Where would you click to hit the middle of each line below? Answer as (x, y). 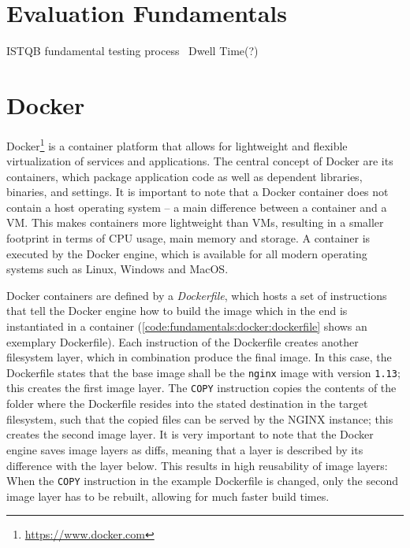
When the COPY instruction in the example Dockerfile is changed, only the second (202, 481)
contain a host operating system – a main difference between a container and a (197, 207)
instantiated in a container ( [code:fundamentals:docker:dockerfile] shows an (187, 326)
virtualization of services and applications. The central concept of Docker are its (200, 161)
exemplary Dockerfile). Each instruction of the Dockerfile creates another (183, 341)
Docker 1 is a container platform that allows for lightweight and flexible (177, 144)
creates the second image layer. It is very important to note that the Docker (190, 434)
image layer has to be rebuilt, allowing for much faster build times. (168, 496)
